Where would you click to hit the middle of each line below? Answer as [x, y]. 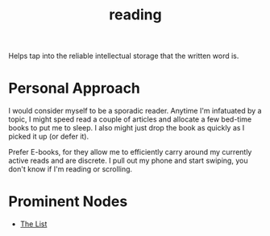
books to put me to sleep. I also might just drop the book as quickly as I [127, 128]
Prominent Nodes [68, 202]
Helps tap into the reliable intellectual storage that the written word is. [124, 56]
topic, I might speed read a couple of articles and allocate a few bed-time [130, 119]
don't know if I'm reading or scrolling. [71, 169]
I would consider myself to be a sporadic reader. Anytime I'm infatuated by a [135, 111]
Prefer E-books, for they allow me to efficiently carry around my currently [130, 152]
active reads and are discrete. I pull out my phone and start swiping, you [128, 161]
